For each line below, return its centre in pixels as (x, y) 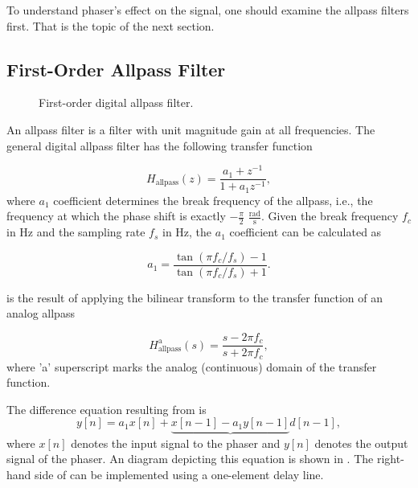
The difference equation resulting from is (107, 409)
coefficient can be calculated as (305, 232)
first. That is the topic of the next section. (111, 25)
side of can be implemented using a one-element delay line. (179, 474)
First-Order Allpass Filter (116, 69)
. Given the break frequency (330, 216)
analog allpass (41, 313)
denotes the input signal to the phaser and (176, 443)
